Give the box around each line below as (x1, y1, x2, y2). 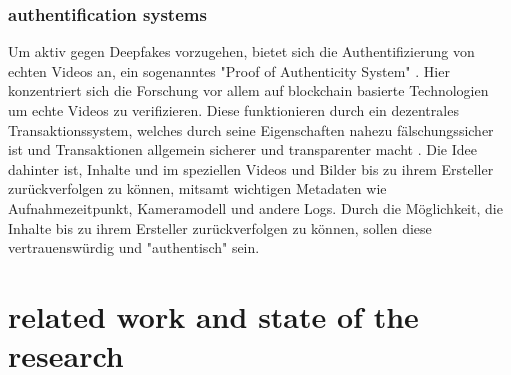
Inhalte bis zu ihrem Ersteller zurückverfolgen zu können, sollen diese (8, 217, 432, 238)
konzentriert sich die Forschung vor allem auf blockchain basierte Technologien (8, 80, 489, 101)
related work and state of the (8, 295, 419, 336)
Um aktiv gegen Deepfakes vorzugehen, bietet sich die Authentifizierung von (8, 41, 475, 62)
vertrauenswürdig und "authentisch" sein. (8, 237, 260, 258)
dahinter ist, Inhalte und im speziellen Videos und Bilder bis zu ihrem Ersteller (8, 158, 494, 179)
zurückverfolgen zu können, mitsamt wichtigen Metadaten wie (8, 178, 387, 199)
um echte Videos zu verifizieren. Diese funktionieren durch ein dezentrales (8, 100, 459, 120)
